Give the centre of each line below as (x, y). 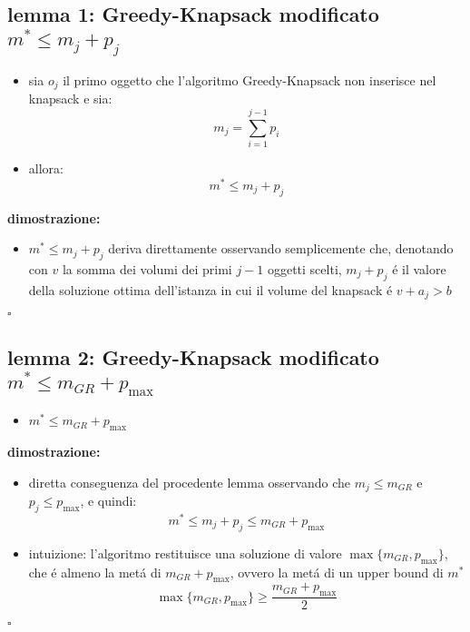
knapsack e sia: (70, 99)
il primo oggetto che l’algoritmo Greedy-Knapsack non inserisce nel (250, 80)
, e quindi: (108, 501)
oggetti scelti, (304, 269)
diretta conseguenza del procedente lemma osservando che (189, 482)
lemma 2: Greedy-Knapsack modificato (193, 356)
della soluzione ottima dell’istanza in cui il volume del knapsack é (211, 289)
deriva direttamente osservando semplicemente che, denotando (281, 248)
